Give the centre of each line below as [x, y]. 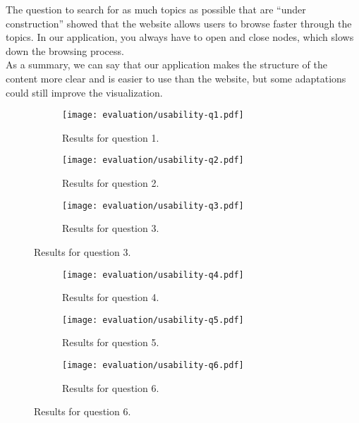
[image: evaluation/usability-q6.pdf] [153, 365]
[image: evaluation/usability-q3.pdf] [153, 206]
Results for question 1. [111, 137]
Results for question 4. [111, 297]
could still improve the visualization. [84, 92]
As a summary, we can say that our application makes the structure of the [166, 65]
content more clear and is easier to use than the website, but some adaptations [176, 78]
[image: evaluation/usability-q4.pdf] [153, 275]
